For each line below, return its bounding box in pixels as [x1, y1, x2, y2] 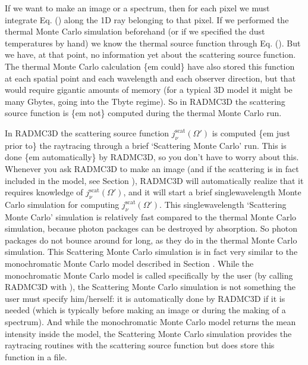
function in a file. [5, 350, 67, 363]
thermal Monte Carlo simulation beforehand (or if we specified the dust [5, 25, 265, 38]
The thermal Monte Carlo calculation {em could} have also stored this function [5, 60, 295, 72]
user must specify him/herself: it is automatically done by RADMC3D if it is [5, 292, 285, 304]
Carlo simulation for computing [5, 198, 120, 210]
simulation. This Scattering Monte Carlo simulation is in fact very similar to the [5, 245, 298, 258]
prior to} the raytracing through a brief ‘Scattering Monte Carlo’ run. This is [5, 139, 287, 151]
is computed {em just [212, 126, 290, 139]
